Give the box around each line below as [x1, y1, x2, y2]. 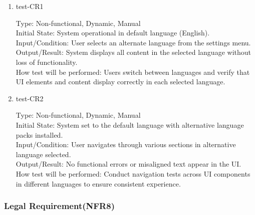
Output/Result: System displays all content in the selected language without [16, 47, 251, 57]
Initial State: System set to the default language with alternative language [16, 119, 244, 130]
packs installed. [16, 129, 63, 140]
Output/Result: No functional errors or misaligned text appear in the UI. [16, 159, 241, 169]
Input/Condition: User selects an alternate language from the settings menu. [16, 37, 251, 47]
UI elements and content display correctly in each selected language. [16, 76, 225, 87]
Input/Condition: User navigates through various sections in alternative [16, 139, 236, 150]
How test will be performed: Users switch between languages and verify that [16, 66, 250, 77]
